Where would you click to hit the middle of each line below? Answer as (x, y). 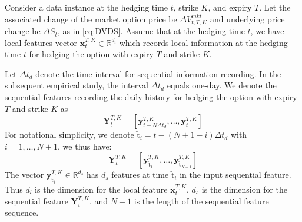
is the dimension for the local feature (101, 189)
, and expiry (230, 7)
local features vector (41, 42)
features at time (140, 175)
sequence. (22, 212)
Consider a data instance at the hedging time (87, 7)
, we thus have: (85, 146)
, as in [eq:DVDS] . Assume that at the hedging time (151, 31)
